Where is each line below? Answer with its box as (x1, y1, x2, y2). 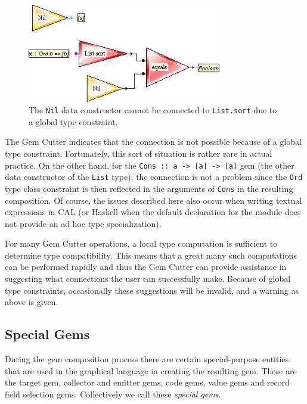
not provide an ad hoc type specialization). (5, 217, 162, 229)
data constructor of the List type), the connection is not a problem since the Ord (5, 170, 303, 183)
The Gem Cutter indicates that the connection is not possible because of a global (5, 135, 302, 148)
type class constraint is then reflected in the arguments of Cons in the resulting (5, 182, 293, 194)
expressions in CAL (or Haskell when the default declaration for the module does (5, 206, 301, 218)
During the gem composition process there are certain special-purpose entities (5, 353, 289, 365)
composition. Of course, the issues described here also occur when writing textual (5, 194, 302, 206)
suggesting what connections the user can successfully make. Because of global (5, 272, 291, 285)
